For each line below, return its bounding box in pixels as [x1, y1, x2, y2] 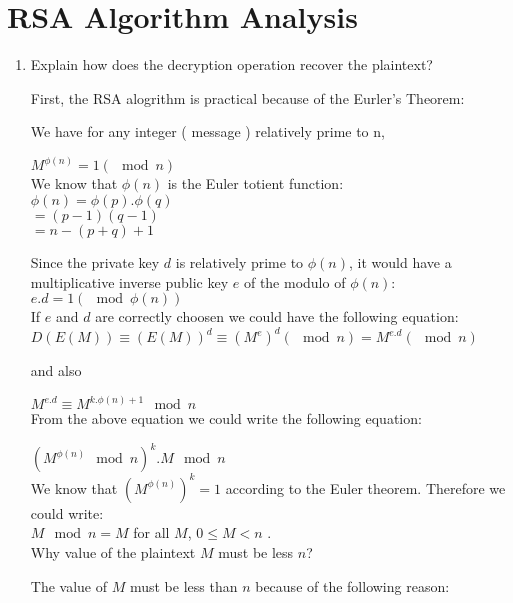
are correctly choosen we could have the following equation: [95, 306, 459, 327]
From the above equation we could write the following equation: [30, 408, 422, 429]
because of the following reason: [255, 575, 450, 596]
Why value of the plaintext [30, 542, 196, 563]
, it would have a [348, 251, 452, 272]
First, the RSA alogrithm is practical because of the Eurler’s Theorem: [30, 87, 465, 108]
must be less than [129, 575, 238, 596]
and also [30, 360, 82, 381]
